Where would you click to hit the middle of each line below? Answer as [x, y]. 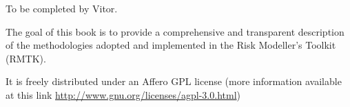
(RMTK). [26, 58]
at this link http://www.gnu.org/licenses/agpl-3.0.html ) [123, 94]
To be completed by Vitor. [62, 8]
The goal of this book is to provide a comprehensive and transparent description [175, 31]
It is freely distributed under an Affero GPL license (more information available [174, 81]
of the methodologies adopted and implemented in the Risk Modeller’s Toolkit [171, 45]
